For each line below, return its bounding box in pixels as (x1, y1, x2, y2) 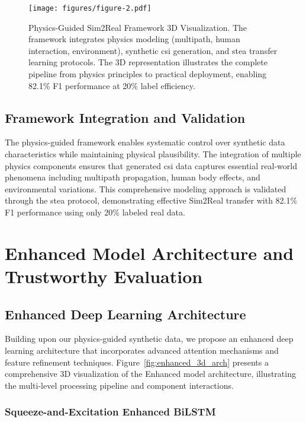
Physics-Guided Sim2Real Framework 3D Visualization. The (28, 21, 247, 33)
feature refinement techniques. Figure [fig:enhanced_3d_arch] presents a (5, 356, 269, 368)
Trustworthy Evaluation (5, 264, 203, 288)
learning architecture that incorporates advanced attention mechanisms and (5, 344, 279, 356)
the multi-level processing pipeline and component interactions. (5, 379, 234, 391)
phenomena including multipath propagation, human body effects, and (5, 171, 260, 183)
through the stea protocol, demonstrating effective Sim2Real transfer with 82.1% (5, 194, 298, 207)
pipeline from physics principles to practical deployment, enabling (28, 68, 267, 80)
